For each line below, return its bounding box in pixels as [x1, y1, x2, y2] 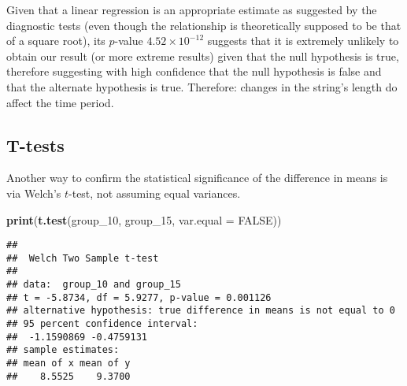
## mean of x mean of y [6, 358, 131, 369]
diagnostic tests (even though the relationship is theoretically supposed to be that [6, 17, 401, 33]
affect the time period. [6, 94, 114, 110]
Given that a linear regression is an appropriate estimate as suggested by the [6, 2, 377, 17]
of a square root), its [6, 32, 105, 49]
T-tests [6, 132, 65, 157]
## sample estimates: [6, 344, 120, 356]
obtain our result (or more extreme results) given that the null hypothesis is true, [6, 47, 399, 64]
